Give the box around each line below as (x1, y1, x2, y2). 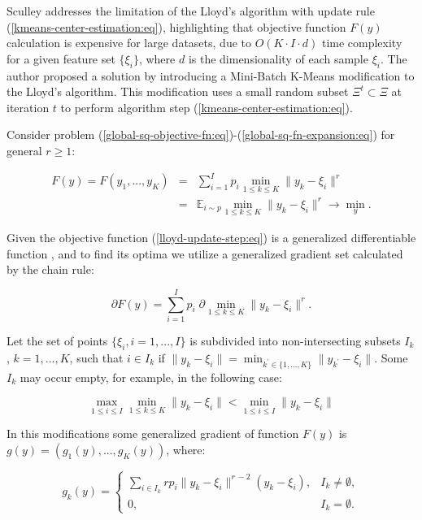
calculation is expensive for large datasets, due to (7, 34, 251, 51)
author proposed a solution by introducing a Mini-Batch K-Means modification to (7, 67, 415, 84)
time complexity (321, 34, 402, 51)
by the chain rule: (7, 261, 94, 278)
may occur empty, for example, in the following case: (20, 368, 282, 385)
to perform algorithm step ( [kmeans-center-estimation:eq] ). (60, 98, 353, 115)
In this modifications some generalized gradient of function (7, 425, 299, 442)
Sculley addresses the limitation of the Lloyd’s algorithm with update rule (7, 2, 375, 19)
